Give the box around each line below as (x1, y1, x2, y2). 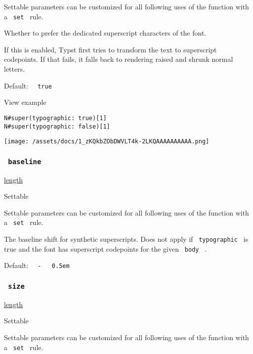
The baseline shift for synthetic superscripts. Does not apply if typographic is (4, 234, 249, 244)
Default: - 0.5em (4, 260, 70, 270)
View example (4, 97, 46, 107)
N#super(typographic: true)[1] (4, 114, 107, 122)
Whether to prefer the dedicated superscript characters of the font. (4, 28, 207, 38)
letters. (4, 64, 25, 74)
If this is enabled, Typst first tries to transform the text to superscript (4, 44, 217, 54)
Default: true (4, 80, 52, 90)
